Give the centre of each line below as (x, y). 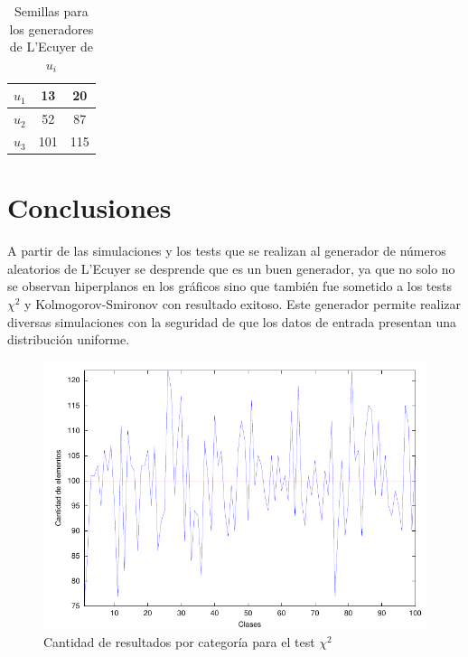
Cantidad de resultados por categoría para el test (179, 642)
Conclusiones (89, 207)
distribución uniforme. (69, 339)
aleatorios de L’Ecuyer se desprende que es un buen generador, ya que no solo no (231, 268)
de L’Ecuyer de (51, 47)
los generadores (51, 28)
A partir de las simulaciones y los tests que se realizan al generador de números (227, 251)
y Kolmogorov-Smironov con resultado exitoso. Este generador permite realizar (243, 304)
